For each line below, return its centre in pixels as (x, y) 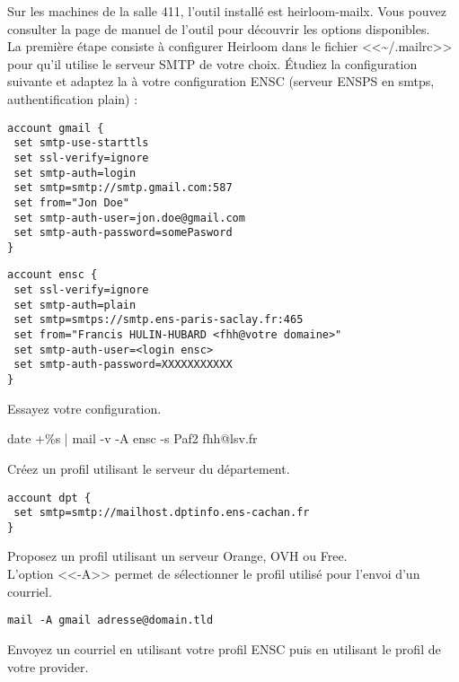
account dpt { (49, 498)
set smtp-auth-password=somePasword (123, 233)
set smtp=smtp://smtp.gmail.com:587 (123, 188)
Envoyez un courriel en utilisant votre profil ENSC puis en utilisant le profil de (224, 648)
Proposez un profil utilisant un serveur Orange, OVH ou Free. (177, 556)
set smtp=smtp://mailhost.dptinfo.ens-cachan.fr (162, 513)
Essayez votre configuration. (84, 408)
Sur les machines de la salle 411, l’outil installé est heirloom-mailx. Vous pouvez (227, 11)
